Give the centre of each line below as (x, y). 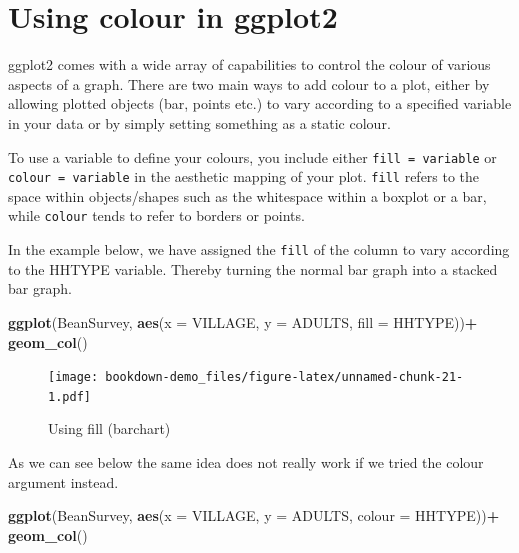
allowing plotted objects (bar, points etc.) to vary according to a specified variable (260, 103)
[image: (73, 377)
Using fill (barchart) (109, 428)
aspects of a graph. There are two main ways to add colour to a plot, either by (249, 83)
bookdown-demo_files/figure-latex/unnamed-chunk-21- (284, 377)
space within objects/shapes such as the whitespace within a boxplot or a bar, (247, 195)
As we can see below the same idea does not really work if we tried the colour (246, 462)
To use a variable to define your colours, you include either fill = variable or (252, 156)
